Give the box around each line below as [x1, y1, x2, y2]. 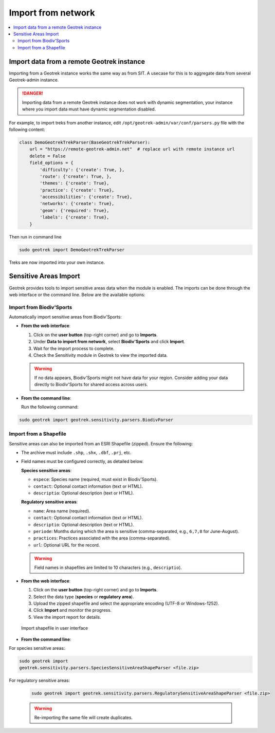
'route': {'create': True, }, [39, 173, 112, 179]
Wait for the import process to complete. [33, 346, 114, 351]
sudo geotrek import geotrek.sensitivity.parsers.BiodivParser [19, 417, 174, 422]
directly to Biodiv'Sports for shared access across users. [34, 382, 148, 387]
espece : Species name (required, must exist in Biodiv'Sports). [33, 476, 158, 482]
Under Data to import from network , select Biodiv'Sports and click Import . [33, 339, 185, 345]
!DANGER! [22, 91, 43, 96]
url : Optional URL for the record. [33, 542, 100, 548]
